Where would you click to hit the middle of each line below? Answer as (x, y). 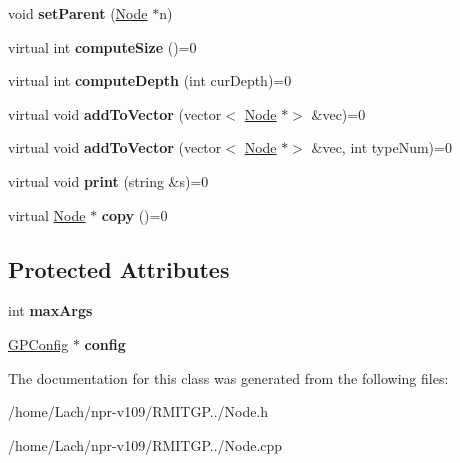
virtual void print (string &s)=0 (108, 180)
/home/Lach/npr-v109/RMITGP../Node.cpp (145, 444)
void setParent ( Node (78, 13)
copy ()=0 (134, 214)
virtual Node (47, 214)
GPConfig (38, 343)
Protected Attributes (119, 268)
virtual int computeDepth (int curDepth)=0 (150, 80)
